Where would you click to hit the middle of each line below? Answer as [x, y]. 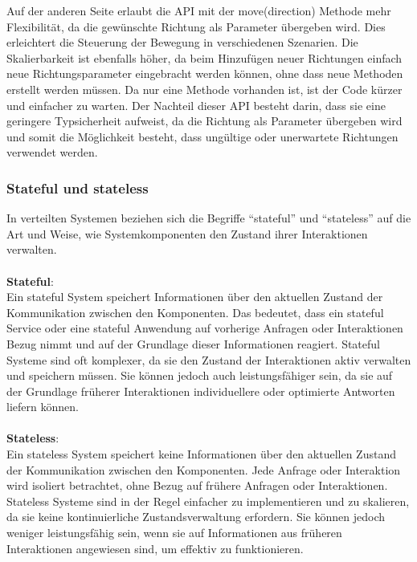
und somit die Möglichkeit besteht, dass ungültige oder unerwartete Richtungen [202, 136]
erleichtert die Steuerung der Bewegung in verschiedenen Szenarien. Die [182, 42]
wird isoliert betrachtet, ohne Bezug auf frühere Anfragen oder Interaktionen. [197, 485]
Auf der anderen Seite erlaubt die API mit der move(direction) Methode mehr [199, 10]
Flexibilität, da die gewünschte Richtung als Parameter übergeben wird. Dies [196, 26]
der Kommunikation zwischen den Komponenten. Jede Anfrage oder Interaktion [204, 469]
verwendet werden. [52, 152]
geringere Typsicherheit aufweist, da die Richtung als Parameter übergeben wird [204, 121]
